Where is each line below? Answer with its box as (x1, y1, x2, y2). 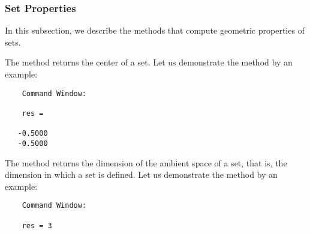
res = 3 (22, 221, 52, 230)
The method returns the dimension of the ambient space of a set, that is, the (5, 156, 287, 169)
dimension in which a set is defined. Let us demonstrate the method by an (5, 168, 278, 181)
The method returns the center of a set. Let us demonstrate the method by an (5, 56, 293, 68)
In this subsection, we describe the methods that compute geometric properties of (5, 24, 305, 37)
